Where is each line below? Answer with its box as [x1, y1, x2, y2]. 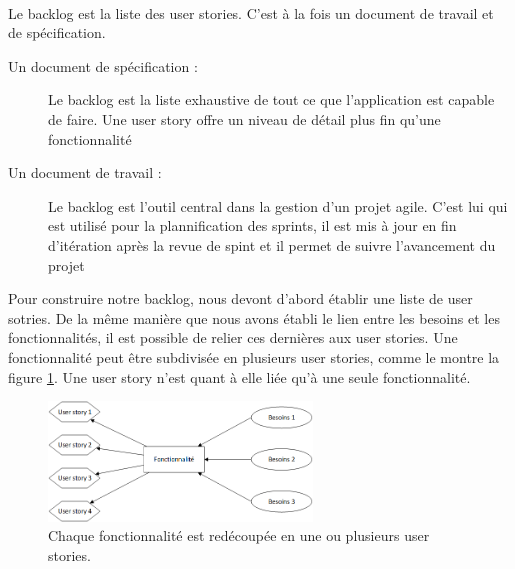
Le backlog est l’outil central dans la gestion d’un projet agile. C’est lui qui [48, 195, 508, 216]
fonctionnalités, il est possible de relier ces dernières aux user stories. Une [8, 327, 458, 348]
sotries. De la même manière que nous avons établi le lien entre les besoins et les [8, 307, 500, 328]
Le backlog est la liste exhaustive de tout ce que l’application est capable [48, 89, 495, 110]
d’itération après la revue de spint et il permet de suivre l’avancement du [48, 234, 496, 255]
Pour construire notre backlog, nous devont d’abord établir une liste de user [8, 288, 473, 309]
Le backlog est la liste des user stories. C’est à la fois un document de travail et [8, 2, 494, 23]
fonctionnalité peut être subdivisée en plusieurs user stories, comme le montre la [8, 346, 500, 367]
